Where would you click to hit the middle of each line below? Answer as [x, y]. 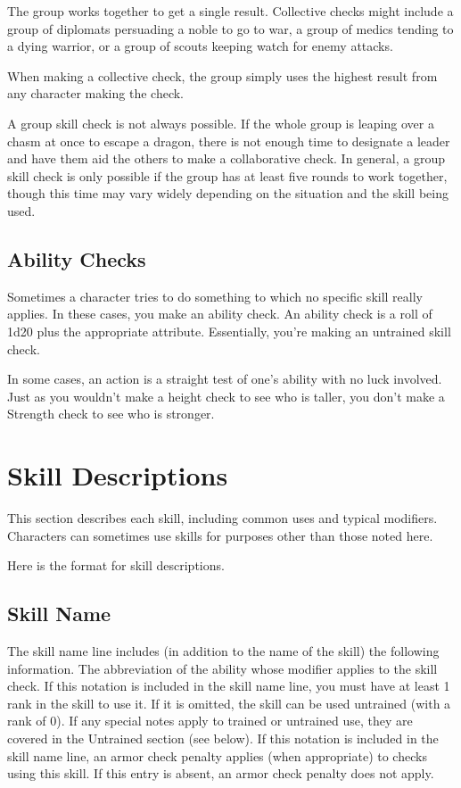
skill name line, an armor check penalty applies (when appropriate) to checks [217, 755]
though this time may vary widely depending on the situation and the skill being [228, 193]
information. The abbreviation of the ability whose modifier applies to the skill [222, 668]
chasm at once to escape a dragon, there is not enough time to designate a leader [229, 141]
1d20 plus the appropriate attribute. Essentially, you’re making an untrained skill [229, 331]
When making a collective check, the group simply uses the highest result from [222, 75]
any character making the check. [96, 93]
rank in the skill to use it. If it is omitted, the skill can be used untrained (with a [229, 703]
